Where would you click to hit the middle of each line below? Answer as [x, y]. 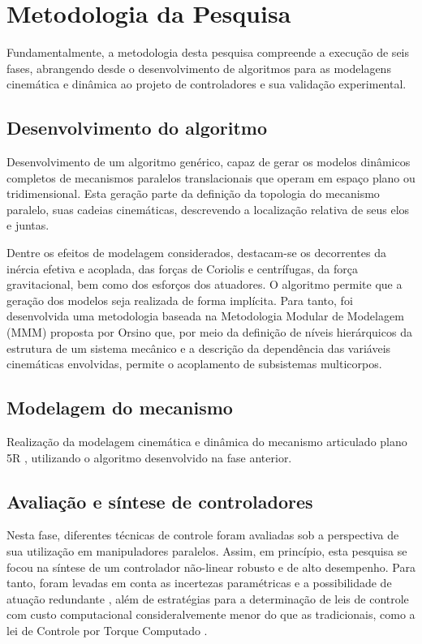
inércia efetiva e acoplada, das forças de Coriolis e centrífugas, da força [182, 268]
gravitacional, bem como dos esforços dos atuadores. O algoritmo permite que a [205, 284]
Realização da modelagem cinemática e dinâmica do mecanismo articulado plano [207, 442]
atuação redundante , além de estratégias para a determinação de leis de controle [208, 598]
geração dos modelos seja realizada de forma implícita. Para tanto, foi [180, 300]
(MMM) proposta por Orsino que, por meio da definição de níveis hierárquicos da [209, 332]
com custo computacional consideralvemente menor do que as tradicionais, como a [211, 614]
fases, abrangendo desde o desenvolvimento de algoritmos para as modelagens [199, 68]
